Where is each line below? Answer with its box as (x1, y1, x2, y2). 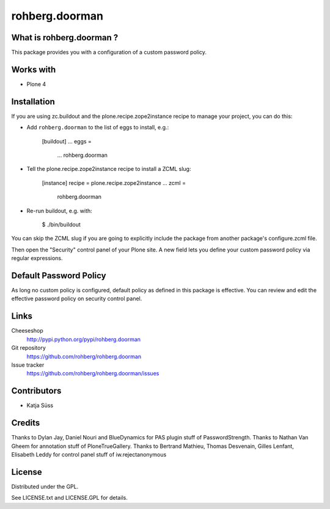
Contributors (11, 386, 62, 396)
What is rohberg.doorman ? (11, 32, 119, 43)
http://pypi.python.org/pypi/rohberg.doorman (26, 336, 141, 343)
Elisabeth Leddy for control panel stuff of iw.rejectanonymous (11, 450, 167, 458)
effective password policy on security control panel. (11, 295, 142, 302)
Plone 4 (26, 80, 46, 88)
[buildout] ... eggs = (42, 137, 92, 145)
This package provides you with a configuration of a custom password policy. (11, 49, 207, 56)
